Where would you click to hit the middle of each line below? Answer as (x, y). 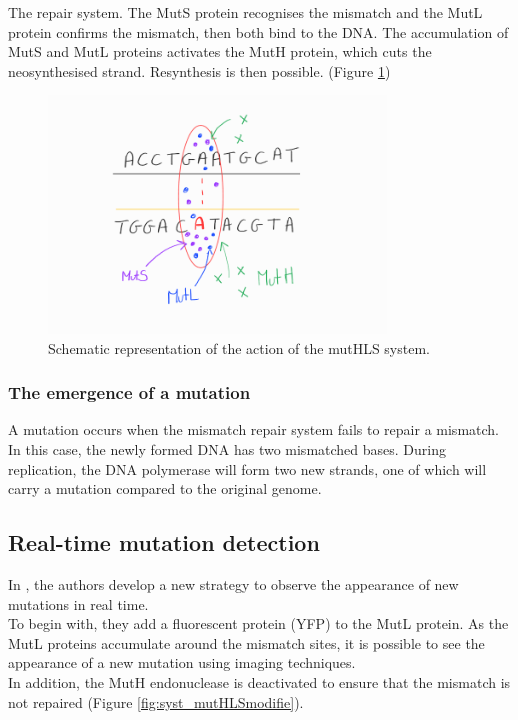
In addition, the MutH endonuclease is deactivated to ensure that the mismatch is (259, 681)
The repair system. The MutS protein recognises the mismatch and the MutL (245, 12)
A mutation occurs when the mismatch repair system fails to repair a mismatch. (253, 429)
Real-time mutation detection (164, 542)
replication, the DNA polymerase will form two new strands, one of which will (247, 468)
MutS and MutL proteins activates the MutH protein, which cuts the (220, 51)
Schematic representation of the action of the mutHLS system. (239, 347)
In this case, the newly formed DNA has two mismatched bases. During (227, 448)
